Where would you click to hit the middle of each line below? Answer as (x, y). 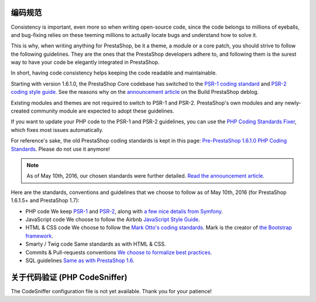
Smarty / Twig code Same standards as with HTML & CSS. (96, 244)
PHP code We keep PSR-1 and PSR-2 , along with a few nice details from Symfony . (124, 211)
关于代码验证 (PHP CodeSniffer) (69, 277)
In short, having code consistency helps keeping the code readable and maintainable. (114, 73)
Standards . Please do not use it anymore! (61, 149)
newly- (293, 103)
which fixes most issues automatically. (57, 130)
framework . (39, 236)
